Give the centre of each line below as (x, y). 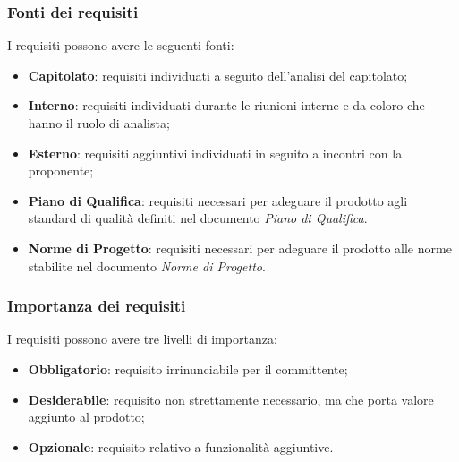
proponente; (61, 171)
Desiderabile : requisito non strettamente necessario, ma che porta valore (231, 399)
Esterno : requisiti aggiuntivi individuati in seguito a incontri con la (215, 153)
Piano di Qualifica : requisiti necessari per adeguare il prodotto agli (218, 200)
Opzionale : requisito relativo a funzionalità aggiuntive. (181, 446)
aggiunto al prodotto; (86, 417)
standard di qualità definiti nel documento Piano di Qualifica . (198, 218)
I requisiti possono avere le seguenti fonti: (121, 45)
